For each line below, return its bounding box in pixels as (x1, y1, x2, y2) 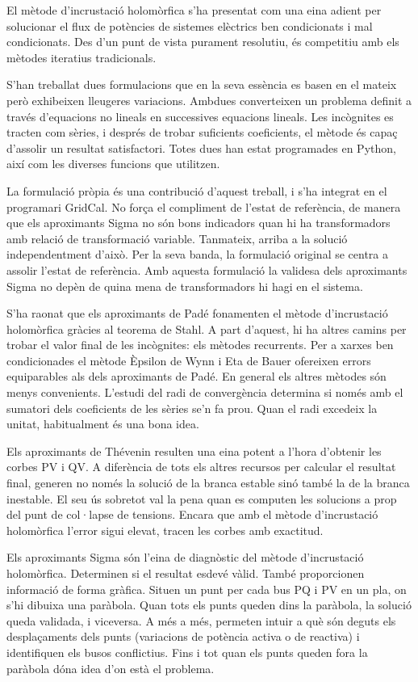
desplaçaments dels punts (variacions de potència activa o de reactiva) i (6, 628, 360, 645)
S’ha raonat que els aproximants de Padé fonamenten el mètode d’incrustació (6, 305, 388, 322)
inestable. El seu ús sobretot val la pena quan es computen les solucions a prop (6, 490, 397, 507)
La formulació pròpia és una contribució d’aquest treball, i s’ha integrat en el (6, 182, 387, 199)
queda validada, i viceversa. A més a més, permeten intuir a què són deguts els (6, 612, 396, 629)
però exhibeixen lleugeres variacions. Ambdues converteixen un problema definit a (6, 91, 412, 108)
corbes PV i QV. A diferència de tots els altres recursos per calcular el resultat (6, 458, 396, 475)
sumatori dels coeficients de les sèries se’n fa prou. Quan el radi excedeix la (6, 399, 378, 416)
